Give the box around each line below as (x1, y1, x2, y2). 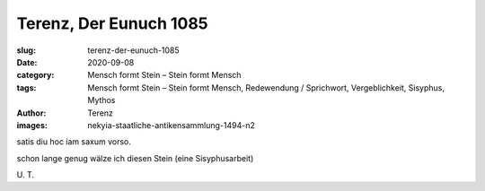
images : (16, 119, 48, 130)
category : (16, 70, 55, 81)
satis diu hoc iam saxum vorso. (16, 136, 132, 147)
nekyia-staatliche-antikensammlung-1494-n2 (87, 119, 256, 130)
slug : (16, 45, 36, 56)
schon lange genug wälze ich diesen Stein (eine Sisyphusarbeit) (16, 152, 254, 163)
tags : (16, 82, 37, 93)
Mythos (87, 95, 116, 106)
